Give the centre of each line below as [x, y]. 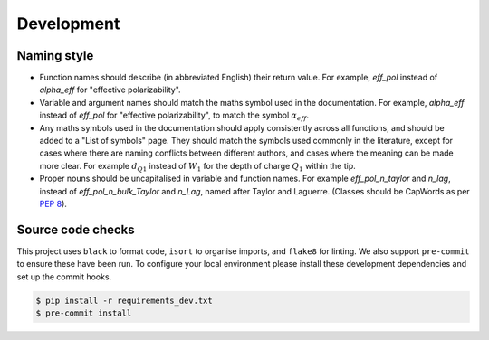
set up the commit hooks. [64, 277]
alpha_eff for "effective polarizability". [110, 90]
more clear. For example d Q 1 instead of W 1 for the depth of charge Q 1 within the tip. [198, 167]
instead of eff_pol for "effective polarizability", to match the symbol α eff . [174, 116]
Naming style [55, 56]
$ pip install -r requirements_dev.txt [124, 300]
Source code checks [76, 229]
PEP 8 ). [53, 203]
